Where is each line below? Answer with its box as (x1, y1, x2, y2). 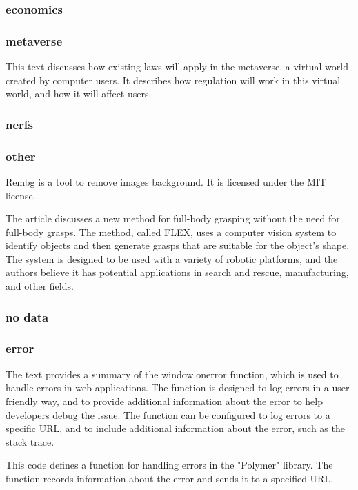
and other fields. (6, 279, 74, 293)
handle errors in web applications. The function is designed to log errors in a (6, 380, 329, 395)
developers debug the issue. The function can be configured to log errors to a (6, 407, 330, 422)
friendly (6, 393, 38, 408)
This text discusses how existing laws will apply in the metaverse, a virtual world (6, 59, 348, 74)
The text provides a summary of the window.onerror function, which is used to (6, 366, 339, 381)
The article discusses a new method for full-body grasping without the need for (6, 211, 340, 226)
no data (6, 308, 49, 325)
